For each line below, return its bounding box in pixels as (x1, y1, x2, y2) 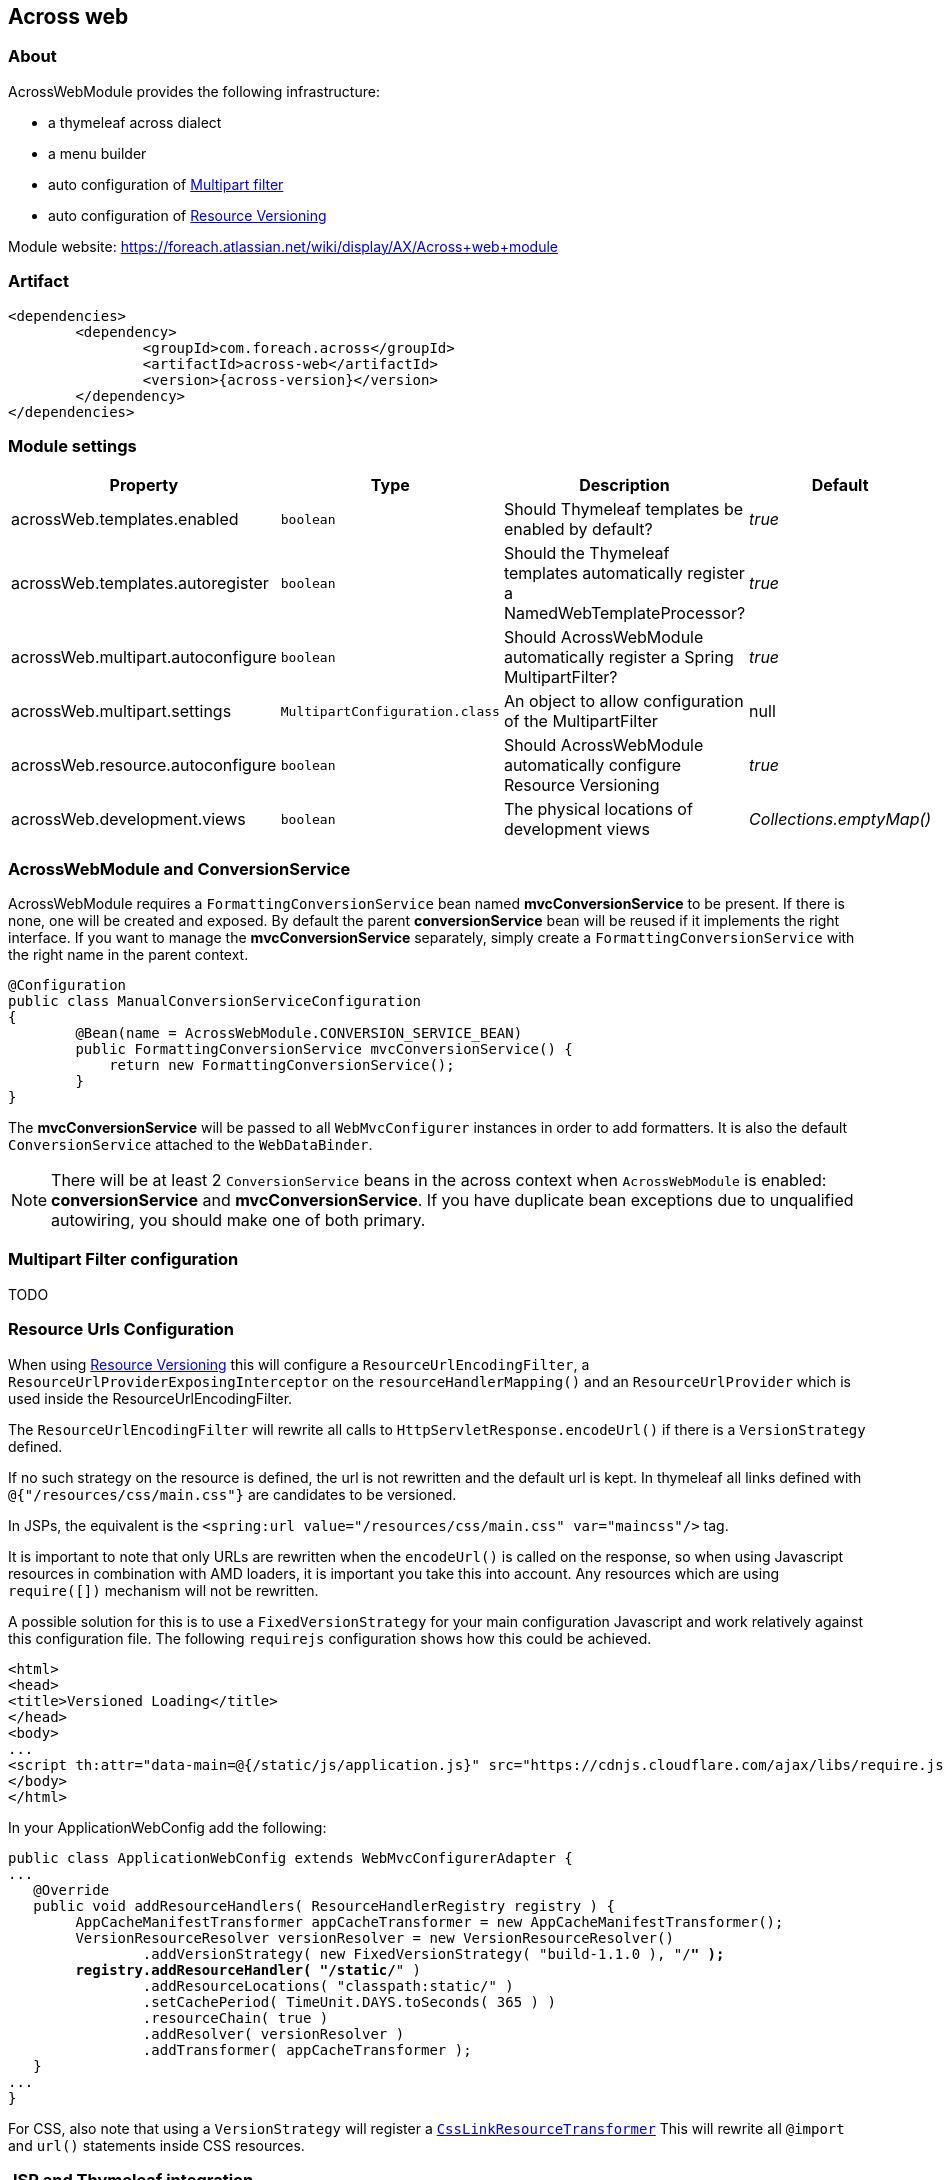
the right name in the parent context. (8, 946, 249, 964)
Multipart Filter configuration (8, 1249, 239, 1270)
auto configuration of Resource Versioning (48, 206, 327, 224)
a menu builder (48, 144, 147, 162)
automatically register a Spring (503, 647, 734, 668)
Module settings (8, 435, 137, 456)
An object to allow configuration (503, 691, 744, 712)
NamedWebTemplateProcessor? (503, 603, 746, 624)
